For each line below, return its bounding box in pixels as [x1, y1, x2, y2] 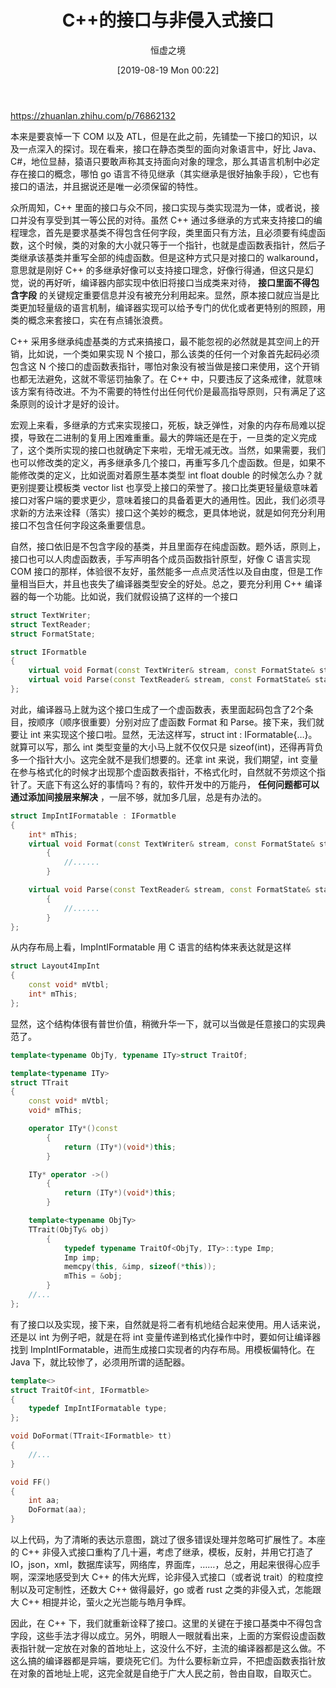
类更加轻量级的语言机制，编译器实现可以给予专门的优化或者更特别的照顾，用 [10, 301, 326, 313]
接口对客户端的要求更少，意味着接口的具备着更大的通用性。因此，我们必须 [10, 494, 317, 506]
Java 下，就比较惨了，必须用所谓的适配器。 [10, 1356, 191, 1368]
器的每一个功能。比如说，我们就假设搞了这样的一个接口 [10, 590, 238, 602]
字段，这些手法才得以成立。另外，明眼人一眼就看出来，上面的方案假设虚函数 [10, 1630, 326, 1642]
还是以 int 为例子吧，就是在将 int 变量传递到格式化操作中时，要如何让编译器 [10, 1331, 322, 1343]
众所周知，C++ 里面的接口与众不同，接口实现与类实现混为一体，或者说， [10, 201, 312, 213]
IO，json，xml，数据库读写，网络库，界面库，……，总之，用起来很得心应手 [10, 1559, 321, 1571]
